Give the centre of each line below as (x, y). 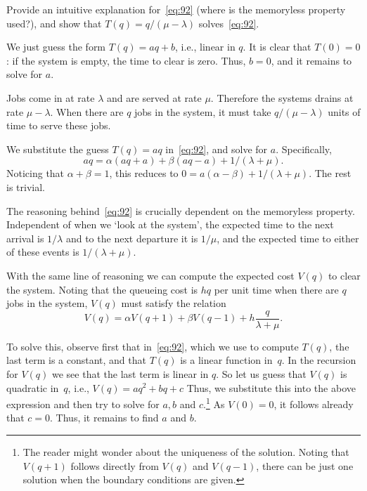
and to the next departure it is (132, 238)
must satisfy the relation (174, 303)
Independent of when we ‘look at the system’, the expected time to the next (170, 224)
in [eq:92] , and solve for (217, 149)
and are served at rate (154, 97)
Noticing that (36, 173)
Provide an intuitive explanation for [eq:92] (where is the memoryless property (176, 9)
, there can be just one (305, 465)
